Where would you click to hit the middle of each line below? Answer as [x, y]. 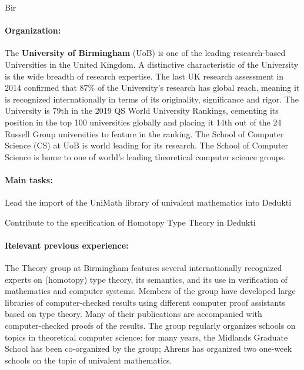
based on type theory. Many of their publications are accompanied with [133, 314]
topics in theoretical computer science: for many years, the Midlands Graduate [146, 337]
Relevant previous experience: [67, 245]
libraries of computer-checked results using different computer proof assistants [145, 302]
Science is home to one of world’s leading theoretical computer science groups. [145, 156]
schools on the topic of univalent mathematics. [88, 360]
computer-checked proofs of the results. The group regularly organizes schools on [150, 326]
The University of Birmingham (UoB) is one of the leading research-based [145, 53]
